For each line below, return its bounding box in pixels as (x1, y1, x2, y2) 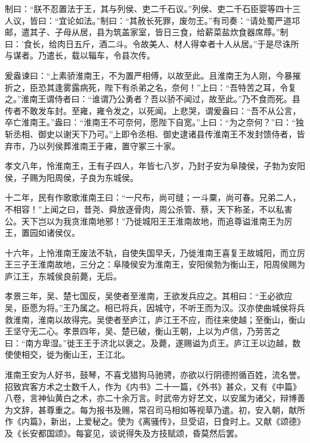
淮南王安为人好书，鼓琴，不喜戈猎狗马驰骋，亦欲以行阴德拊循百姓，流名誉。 (5, 368, 305, 381)
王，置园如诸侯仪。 (5, 226, 80, 239)
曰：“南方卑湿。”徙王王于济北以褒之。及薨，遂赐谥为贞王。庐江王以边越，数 (5, 336, 301, 349)
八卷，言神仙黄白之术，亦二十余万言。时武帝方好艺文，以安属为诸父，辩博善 (5, 392, 305, 404)
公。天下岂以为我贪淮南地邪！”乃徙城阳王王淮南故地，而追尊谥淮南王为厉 (5, 214, 293, 227)
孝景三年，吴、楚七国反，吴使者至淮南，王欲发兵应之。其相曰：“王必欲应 (5, 290, 293, 302)
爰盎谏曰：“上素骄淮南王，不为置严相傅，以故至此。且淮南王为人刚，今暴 (5, 69, 293, 81)
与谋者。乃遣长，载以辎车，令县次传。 (5, 49, 155, 61)
